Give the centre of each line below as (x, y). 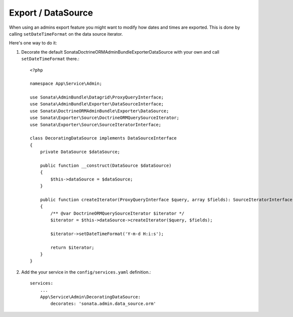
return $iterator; (73, 247)
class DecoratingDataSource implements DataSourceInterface (103, 138)
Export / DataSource (51, 13)
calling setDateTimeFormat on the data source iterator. (66, 34)
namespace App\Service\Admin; (66, 84)
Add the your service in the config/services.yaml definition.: (86, 272)
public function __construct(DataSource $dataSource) (106, 165)
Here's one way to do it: (33, 43)
